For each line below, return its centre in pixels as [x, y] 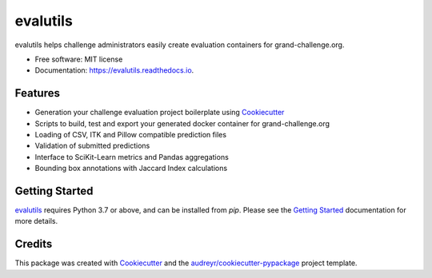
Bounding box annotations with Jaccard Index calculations [131, 169]
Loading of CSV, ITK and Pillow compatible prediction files [131, 135]
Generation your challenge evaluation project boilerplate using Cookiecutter [160, 113]
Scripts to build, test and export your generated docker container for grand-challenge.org [182, 123]
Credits [34, 244]
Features [37, 93]
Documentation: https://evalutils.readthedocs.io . [114, 70]
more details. [36, 221]
